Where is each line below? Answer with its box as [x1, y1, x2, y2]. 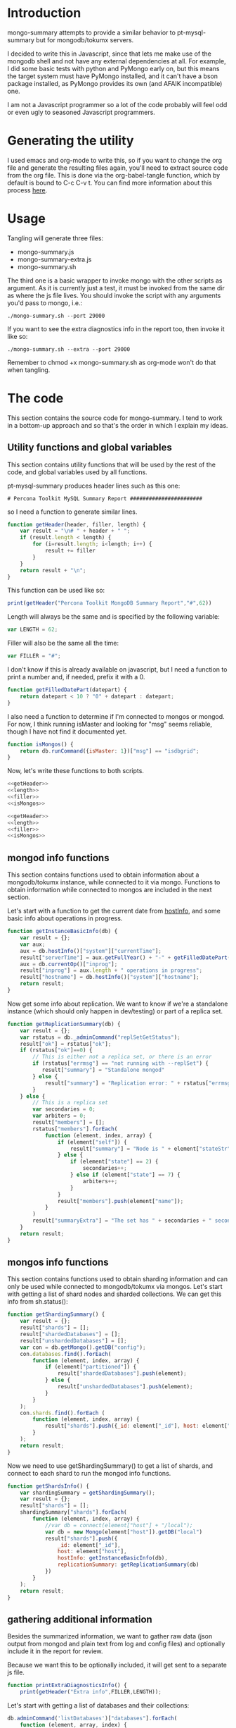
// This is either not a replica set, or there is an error [32, 1054, 212, 1061]
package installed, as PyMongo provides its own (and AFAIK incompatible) [7, 79, 223, 87]
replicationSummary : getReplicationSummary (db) [57, 1561, 199, 1569]
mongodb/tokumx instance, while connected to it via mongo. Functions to [7, 878, 221, 887]
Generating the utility [7, 132, 134, 149]
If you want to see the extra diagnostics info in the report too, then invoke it [7, 324, 225, 333]
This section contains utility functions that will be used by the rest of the [7, 460, 216, 469]
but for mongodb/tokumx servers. [36, 35, 134, 44]
